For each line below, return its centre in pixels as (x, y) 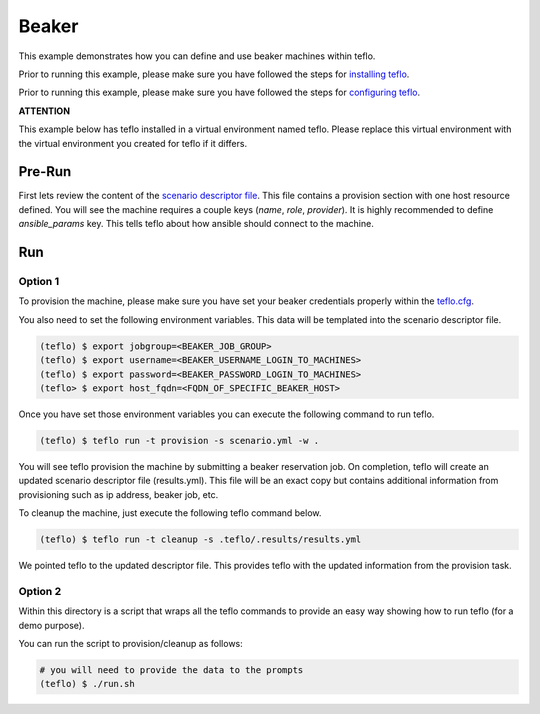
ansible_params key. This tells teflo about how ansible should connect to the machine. (196, 224)
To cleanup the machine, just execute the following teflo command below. (170, 513)
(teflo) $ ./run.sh (87, 684)
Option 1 (39, 281)
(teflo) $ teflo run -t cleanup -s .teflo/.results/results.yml (200, 539)
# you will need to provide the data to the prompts (171, 669)
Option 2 (40, 591)
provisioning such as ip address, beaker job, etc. (118, 494)
